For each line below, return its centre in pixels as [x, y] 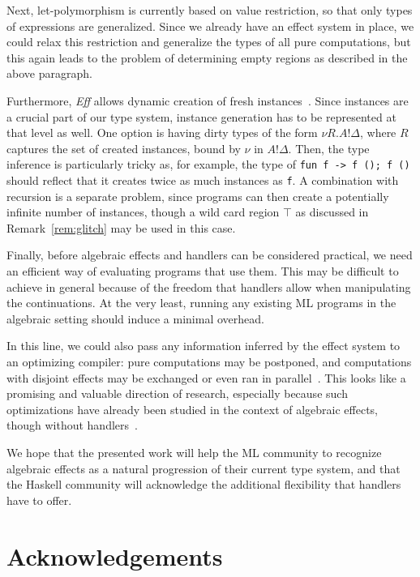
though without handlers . [72, 425]
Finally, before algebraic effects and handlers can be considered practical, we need [210, 255]
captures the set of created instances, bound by [124, 148]
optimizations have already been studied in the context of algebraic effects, [193, 409]
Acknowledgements [115, 556]
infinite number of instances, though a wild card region [143, 212]
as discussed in [332, 212]
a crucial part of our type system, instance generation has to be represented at [201, 116]
